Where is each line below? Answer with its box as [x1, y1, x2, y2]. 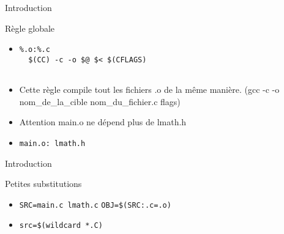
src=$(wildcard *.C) [19, 221, 103, 230]
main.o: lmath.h [19, 139, 86, 148]
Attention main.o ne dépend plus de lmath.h [19, 115, 187, 128]
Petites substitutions [5, 177, 82, 190]
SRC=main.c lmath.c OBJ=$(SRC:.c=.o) [19, 200, 171, 210]
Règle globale [5, 21, 55, 34]
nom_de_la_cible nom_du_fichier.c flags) [19, 95, 181, 108]
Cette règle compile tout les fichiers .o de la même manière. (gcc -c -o [19, 83, 280, 96]
